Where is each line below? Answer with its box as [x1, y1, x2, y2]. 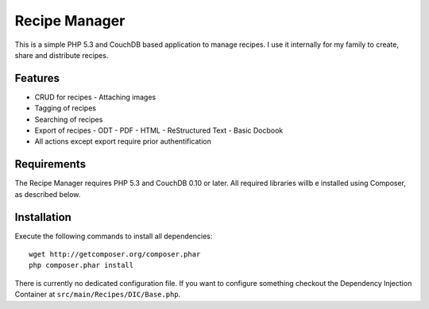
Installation [14, 211, 71, 224]
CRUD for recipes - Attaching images [34, 92, 157, 102]
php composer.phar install [29, 261, 134, 270]
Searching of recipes [34, 114, 103, 124]
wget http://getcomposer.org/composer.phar [29, 250, 201, 258]
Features [14, 71, 60, 85]
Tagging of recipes [34, 103, 97, 113]
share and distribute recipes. [14, 50, 109, 60]
